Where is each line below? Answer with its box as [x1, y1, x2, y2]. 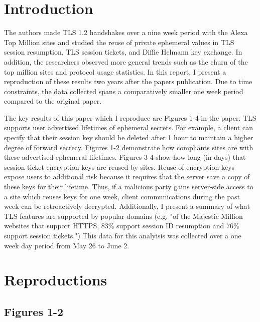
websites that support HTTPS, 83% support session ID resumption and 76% [4, 220, 239, 231]
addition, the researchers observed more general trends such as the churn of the [4, 56, 248, 67]
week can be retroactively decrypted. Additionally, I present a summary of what [4, 201, 250, 211]
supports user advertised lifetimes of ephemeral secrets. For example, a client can [4, 122, 253, 133]
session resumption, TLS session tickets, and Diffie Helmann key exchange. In [4, 47, 242, 57]
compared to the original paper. [4, 96, 102, 106]
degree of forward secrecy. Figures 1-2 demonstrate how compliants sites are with [4, 142, 253, 152]
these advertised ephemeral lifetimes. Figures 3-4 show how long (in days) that [4, 152, 246, 162]
